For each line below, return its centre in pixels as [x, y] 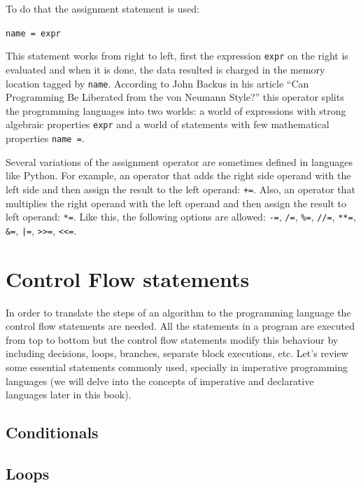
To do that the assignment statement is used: [102, 8]
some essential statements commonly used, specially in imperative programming [177, 367]
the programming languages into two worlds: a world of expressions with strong [176, 110]
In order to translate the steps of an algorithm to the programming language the [178, 312]
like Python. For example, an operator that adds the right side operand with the [178, 175]
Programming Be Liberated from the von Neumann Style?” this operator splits [175, 97]
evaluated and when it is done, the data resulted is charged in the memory [165, 69]
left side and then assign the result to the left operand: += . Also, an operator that [180, 189]
